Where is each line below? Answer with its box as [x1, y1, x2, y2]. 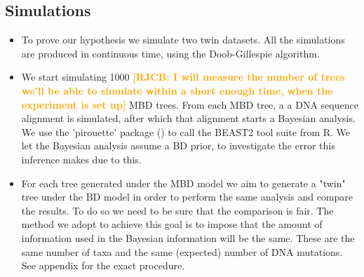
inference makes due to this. [21, 151, 142, 166]
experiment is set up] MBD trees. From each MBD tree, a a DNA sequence [21, 97, 358, 112]
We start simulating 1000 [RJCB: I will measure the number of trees [21, 69, 345, 84]
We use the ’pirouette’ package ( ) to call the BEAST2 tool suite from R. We [21, 124, 351, 139]
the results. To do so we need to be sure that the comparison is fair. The [21, 203, 334, 217]
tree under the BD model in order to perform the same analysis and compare [21, 189, 353, 204]
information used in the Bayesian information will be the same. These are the [21, 230, 355, 245]
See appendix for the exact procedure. [21, 258, 185, 273]
